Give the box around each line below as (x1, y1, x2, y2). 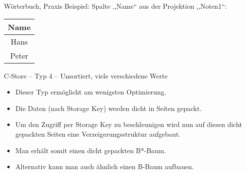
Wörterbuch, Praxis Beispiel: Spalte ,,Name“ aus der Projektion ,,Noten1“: (4, 1, 227, 11)
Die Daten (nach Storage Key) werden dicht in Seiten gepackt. (15, 103, 202, 113)
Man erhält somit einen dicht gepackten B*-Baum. (15, 145, 166, 155)
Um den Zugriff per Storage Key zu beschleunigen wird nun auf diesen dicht (15, 119, 243, 129)
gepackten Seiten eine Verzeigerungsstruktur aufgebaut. (15, 128, 181, 139)
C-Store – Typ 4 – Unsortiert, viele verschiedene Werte (4, 70, 168, 80)
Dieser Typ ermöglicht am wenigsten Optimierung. (15, 87, 166, 97)
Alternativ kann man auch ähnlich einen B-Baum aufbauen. (15, 161, 194, 172)
